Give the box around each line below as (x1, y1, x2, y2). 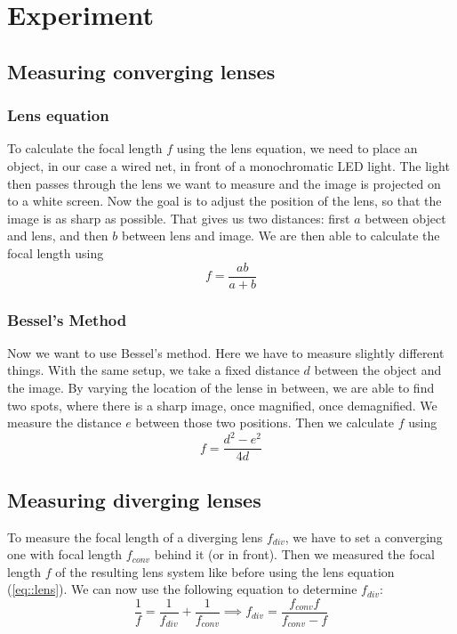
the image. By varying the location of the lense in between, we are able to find (7, 378, 435, 396)
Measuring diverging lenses (7, 485, 261, 513)
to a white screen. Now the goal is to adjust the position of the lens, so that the (7, 191, 442, 210)
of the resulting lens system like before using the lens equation (55, 562, 395, 581)
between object (365, 208, 446, 227)
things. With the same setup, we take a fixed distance (7, 361, 300, 379)
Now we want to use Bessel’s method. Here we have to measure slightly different (7, 343, 445, 362)
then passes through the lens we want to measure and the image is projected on (7, 174, 441, 192)
